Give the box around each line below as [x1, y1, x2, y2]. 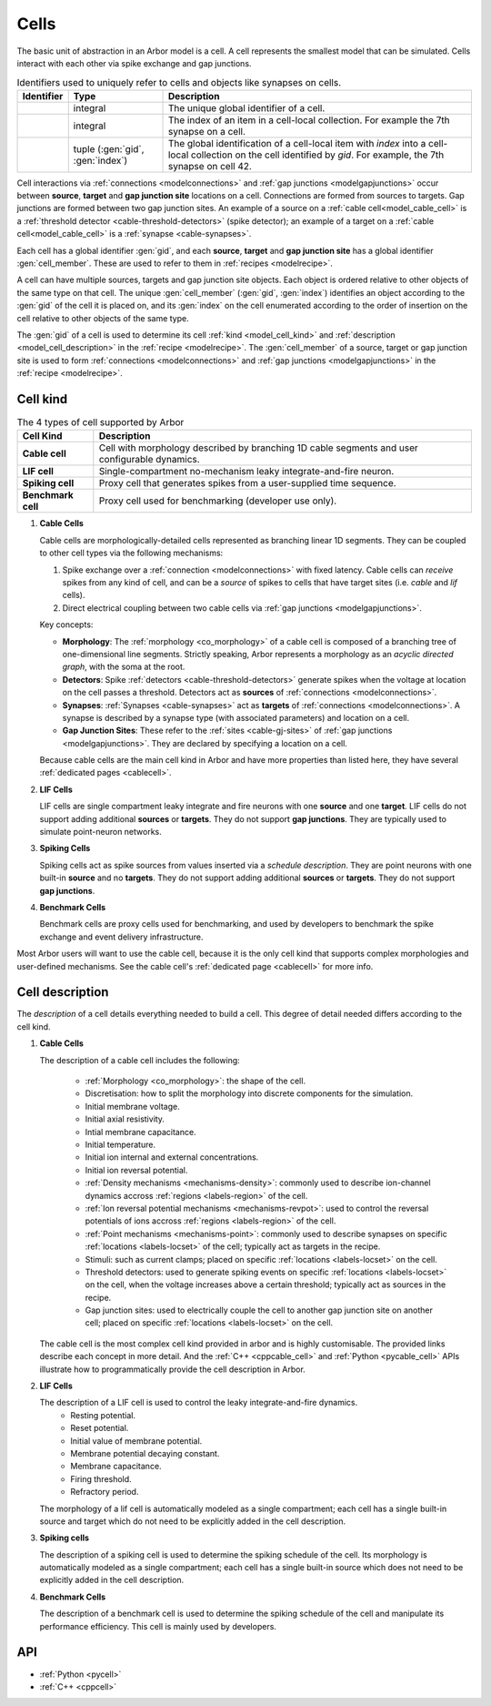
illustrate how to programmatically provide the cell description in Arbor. [39, 1364, 306, 1375]
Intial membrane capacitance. [85, 1126, 196, 1137]
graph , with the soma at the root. [62, 661, 185, 673]
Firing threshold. [70, 1473, 132, 1484]
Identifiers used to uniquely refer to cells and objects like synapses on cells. [16, 76, 342, 88]
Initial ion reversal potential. [85, 1164, 188, 1175]
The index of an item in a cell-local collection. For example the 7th [167, 114, 450, 127]
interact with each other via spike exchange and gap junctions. [16, 57, 252, 68]
